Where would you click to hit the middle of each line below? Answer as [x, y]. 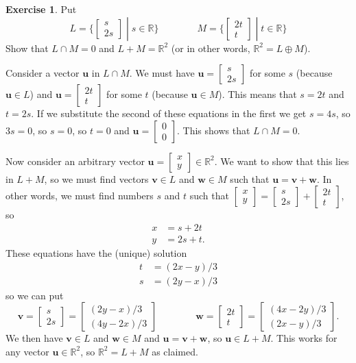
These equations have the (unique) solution [96, 253]
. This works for [304, 338]
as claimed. [175, 351]
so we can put [35, 295]
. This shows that [214, 130]
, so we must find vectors [96, 178]
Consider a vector [43, 73]
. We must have [162, 73]
